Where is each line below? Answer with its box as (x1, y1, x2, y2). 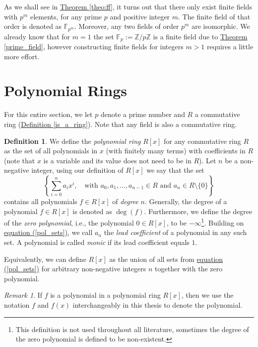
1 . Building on (201, 216, 244, 228)
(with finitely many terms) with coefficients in (106, 145, 246, 156)
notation (4, 299, 30, 310)
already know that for (4, 31, 70, 41)
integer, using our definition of (31, 165, 124, 175)
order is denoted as (4, 21, 62, 31)
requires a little (207, 41, 254, 52)
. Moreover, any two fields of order (74, 21, 179, 31)
